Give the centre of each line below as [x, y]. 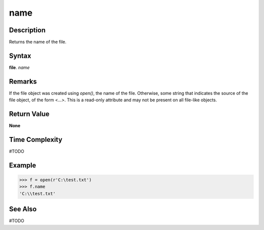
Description [27, 30]
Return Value [29, 114]
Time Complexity [36, 139]
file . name [19, 67]
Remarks [23, 81]
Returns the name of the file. [38, 42]
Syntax [20, 56]
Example [22, 165]
